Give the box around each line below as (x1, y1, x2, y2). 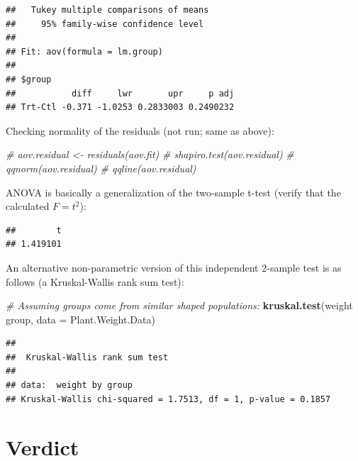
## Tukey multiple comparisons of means (6, 5, 209, 15)
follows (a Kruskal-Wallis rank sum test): (6, 274, 184, 289)
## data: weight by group (6, 380, 133, 391)
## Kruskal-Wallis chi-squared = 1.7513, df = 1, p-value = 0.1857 (6, 394, 331, 404)
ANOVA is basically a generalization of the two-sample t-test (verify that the (6, 184, 341, 199)
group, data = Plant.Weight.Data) (6, 311, 155, 326)
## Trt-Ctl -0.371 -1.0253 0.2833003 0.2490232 (6, 102, 235, 113)
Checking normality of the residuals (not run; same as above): (6, 123, 274, 138)
